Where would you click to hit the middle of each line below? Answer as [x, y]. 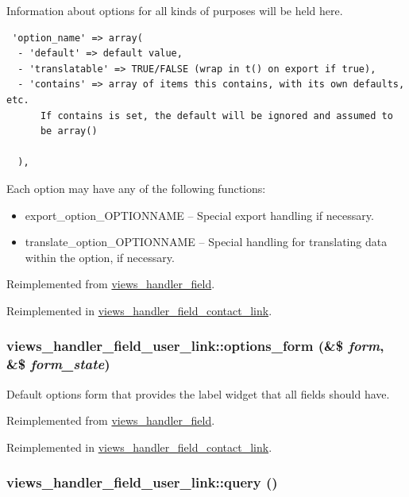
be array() [69, 131]
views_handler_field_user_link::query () [142, 482]
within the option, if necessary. [100, 257]
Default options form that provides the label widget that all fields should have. [198, 393]
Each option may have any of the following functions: [136, 188]
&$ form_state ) [58, 364]
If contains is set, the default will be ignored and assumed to [216, 116]
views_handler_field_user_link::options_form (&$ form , [195, 346]
